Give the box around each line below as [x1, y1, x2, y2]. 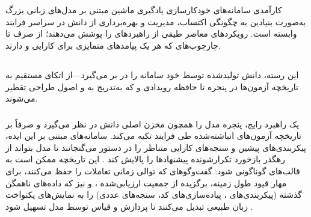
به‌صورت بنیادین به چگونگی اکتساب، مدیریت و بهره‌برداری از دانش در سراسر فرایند [5, 15, 306, 28]
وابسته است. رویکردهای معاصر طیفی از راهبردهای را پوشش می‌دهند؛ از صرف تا [5, 27, 297, 40]
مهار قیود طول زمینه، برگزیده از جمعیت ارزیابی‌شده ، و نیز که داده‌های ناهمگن [5, 176, 287, 189]
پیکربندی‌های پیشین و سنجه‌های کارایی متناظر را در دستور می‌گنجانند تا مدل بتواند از [5, 141, 306, 153]
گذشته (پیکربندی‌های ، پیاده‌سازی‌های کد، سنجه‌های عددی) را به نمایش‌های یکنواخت [5, 188, 302, 201]
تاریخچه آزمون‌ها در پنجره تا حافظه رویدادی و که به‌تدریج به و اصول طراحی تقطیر [5, 80, 298, 93]
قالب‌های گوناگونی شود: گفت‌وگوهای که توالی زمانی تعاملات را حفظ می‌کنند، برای [5, 165, 300, 177]
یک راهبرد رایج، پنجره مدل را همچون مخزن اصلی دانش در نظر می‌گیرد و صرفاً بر [5, 117, 300, 130]
